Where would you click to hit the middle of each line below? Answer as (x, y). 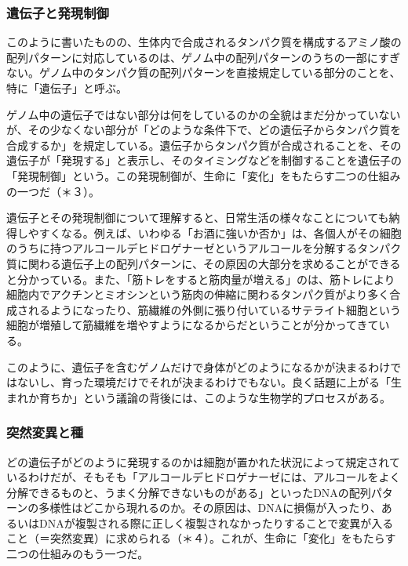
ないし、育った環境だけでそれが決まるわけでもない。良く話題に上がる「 (204, 382)
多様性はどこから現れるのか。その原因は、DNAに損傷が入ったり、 (210, 508)
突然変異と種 (45, 432)
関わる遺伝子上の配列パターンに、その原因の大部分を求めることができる (214, 263)
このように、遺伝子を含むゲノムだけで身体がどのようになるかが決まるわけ (199, 366)
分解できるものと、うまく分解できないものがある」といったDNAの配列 (189, 492)
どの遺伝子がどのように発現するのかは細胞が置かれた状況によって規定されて (203, 461)
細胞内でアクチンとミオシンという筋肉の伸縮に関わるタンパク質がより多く (198, 294)
